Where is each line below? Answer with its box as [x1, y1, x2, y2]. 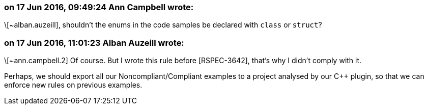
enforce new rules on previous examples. [4, 80, 142, 90]
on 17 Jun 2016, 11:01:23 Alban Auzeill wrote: [4, 37, 184, 48]
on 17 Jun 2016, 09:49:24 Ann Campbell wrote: [4, 2, 194, 12]
